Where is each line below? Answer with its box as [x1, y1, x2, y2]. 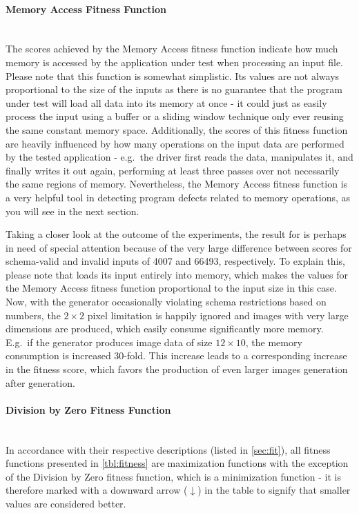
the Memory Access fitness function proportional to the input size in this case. [6, 281, 337, 295]
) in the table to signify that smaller [197, 483, 351, 497]
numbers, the [6, 308, 61, 322]
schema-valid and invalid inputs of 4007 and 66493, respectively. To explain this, [6, 254, 345, 268]
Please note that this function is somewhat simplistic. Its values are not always [6, 68, 340, 83]
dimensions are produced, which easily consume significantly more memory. [6, 321, 324, 336]
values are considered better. [6, 496, 126, 510]
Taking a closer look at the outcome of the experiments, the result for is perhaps [6, 227, 347, 241]
